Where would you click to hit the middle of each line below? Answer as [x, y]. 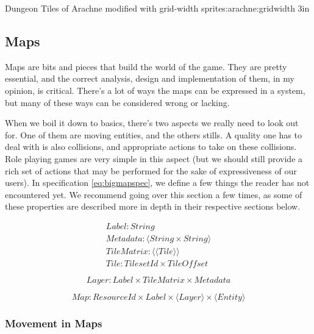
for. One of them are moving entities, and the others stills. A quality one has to [153, 134]
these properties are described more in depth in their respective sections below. [153, 206]
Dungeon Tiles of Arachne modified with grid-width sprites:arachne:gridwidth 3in [157, 8]
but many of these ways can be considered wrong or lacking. [117, 102]
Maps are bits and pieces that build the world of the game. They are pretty [146, 66]
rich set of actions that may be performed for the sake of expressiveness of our [151, 170]
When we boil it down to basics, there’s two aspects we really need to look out [152, 123]
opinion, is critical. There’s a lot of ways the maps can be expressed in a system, [155, 90]
